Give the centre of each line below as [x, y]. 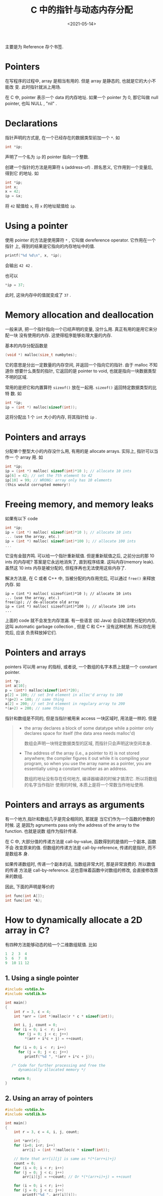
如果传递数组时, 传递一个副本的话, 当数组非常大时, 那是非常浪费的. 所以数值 [80, 864]
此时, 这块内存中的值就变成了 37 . [38, 295]
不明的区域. [17, 377]
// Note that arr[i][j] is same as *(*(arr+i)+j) [65, 1159]
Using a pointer [36, 226]
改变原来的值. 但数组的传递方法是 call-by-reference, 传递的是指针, [81, 848]
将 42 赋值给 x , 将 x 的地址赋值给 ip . [41, 206]
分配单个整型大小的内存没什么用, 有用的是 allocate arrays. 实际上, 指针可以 [80, 451]
